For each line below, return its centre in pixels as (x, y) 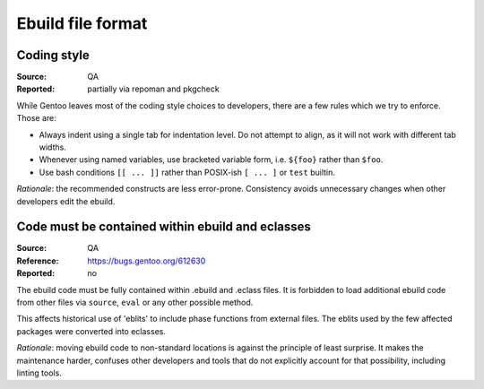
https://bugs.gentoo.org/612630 (147, 261)
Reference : (38, 261)
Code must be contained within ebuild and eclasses (164, 227)
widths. (52, 147)
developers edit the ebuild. (66, 201)
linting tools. (39, 373)
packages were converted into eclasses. (91, 331)
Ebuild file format (82, 23)
